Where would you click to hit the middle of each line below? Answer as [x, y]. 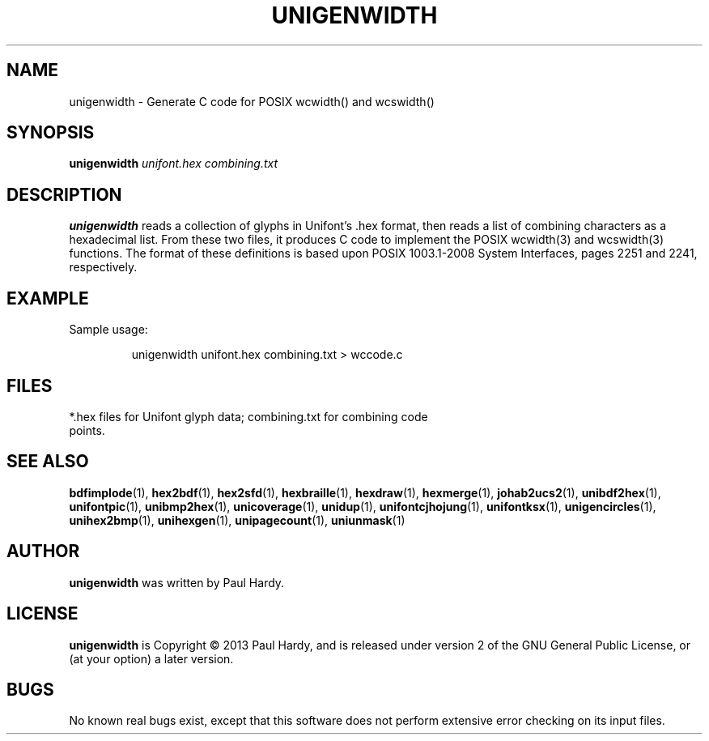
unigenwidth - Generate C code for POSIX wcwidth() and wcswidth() [252, 101]
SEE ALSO [48, 462]
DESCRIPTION [64, 194]
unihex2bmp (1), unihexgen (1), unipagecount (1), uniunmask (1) [237, 520]
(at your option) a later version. [151, 658]
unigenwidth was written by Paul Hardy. [177, 582]
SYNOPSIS [51, 133]
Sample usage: [108, 330]
